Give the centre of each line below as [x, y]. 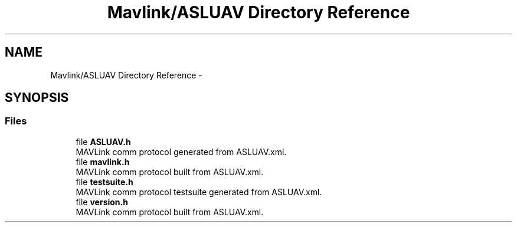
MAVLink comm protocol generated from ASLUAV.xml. [181, 152]
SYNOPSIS [37, 98]
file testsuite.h [104, 182]
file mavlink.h [103, 162]
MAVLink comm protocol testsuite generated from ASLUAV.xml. [199, 192]
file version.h [102, 202]
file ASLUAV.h [103, 142]
